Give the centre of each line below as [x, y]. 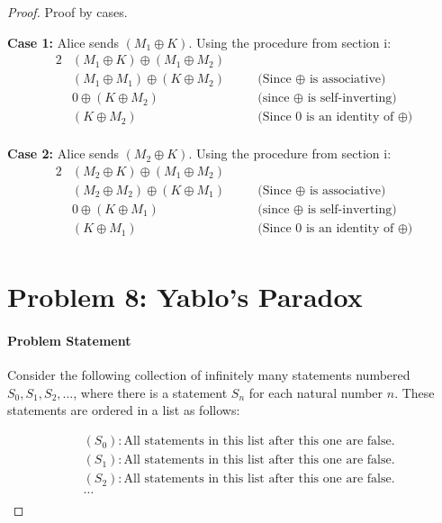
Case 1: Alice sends [63, 42]
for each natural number [316, 392]
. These [415, 392]
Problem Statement [69, 341]
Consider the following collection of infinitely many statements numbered [209, 375]
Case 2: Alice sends [63, 153]
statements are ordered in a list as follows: [124, 410]
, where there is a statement [150, 392]
